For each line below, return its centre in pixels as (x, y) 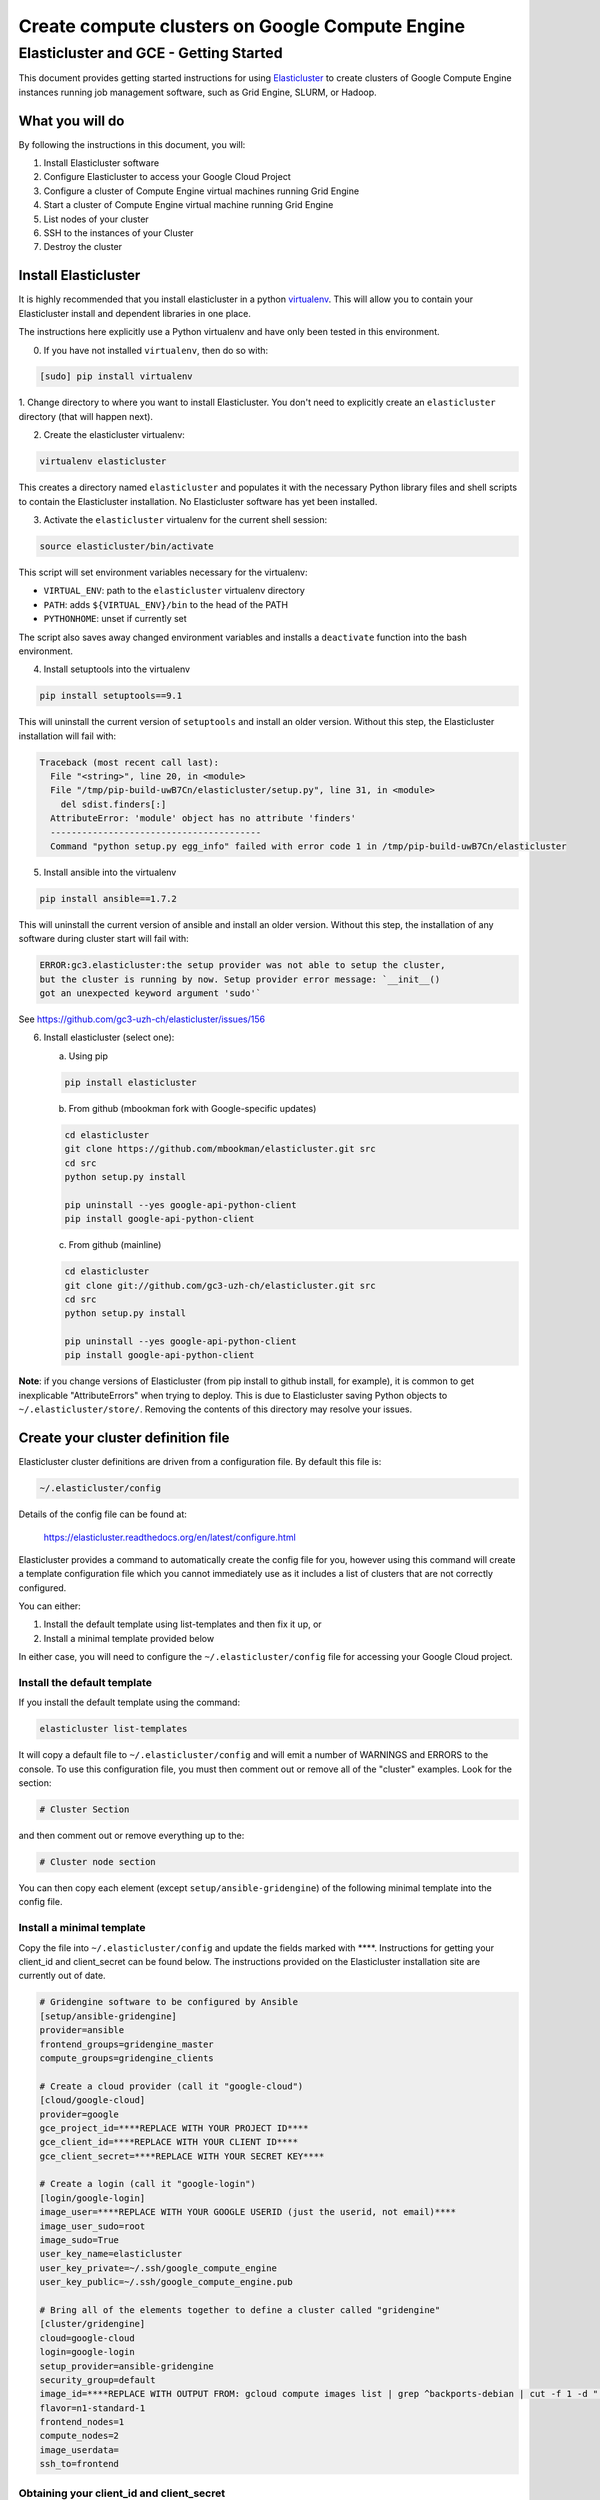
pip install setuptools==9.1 (111, 696)
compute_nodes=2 (79, 2436)
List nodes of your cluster (96, 219)
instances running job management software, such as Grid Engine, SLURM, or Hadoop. (197, 92)
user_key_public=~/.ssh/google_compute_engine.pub (166, 2282)
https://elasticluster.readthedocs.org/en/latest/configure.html (170, 1537)
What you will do (71, 120)
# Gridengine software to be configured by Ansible (169, 2002)
